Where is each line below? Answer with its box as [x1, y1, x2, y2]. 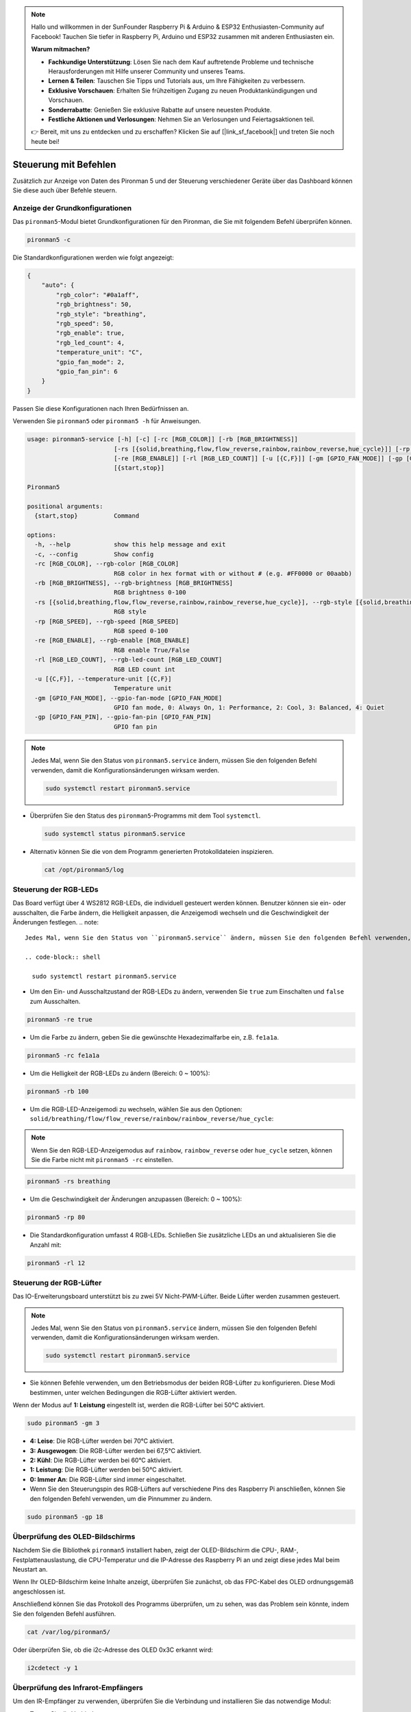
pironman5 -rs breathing [27, 1178, 111, 1185]
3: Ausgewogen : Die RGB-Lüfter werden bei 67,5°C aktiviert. [29, 1446, 202, 1455]
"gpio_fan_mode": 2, [55, 358, 125, 366]
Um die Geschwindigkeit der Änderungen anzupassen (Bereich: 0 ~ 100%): [29, 1195, 242, 1203]
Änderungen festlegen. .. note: [12, 918, 99, 927]
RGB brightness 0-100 [113, 589, 186, 596]
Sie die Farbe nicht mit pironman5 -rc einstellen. [31, 1156, 174, 1164]
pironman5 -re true [27, 1016, 92, 1023]
